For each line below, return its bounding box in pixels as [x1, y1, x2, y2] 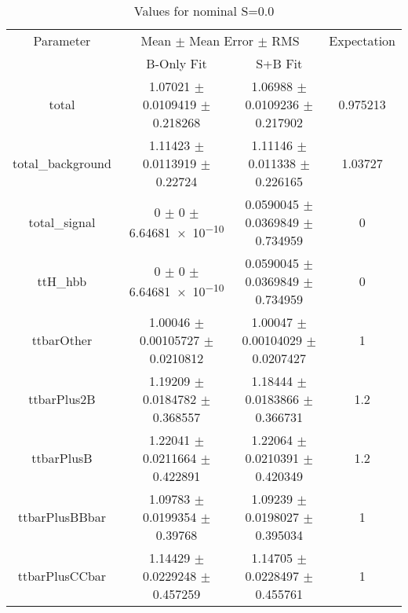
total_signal [28, 213, 96, 231]
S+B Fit [256, 54, 303, 72]
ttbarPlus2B [28, 390, 96, 408]
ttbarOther [31, 331, 93, 349]
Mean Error [189, 31, 254, 50]
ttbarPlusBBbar [17, 508, 106, 526]
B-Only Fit [146, 54, 207, 72]
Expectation [329, 31, 395, 50]
